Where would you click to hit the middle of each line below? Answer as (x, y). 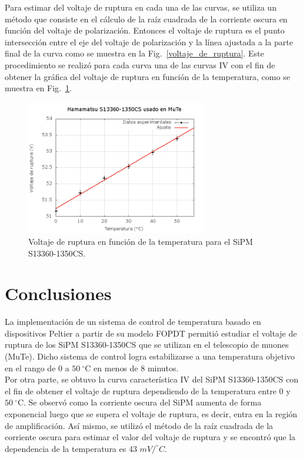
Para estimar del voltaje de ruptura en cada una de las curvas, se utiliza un (141, 7)
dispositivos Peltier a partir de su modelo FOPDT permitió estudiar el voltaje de (151, 333)
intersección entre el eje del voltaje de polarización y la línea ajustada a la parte (149, 41)
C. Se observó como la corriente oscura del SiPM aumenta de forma (139, 402)
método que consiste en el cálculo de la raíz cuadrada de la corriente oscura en (146, 19)
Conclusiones (58, 293)
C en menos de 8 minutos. (132, 367)
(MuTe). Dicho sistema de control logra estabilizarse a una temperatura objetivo (150, 356)
